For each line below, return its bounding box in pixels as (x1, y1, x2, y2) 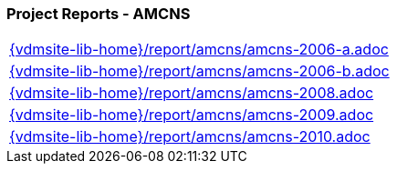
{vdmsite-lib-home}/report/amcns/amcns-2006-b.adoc (9, 62, 390, 81)
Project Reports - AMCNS (6, 5, 191, 23)
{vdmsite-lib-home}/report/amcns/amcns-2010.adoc (9, 127, 371, 146)
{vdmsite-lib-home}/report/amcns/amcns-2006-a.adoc (9, 40, 389, 59)
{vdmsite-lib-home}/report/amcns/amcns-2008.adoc (9, 84, 374, 103)
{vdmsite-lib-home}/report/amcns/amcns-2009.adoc (9, 106, 374, 125)
